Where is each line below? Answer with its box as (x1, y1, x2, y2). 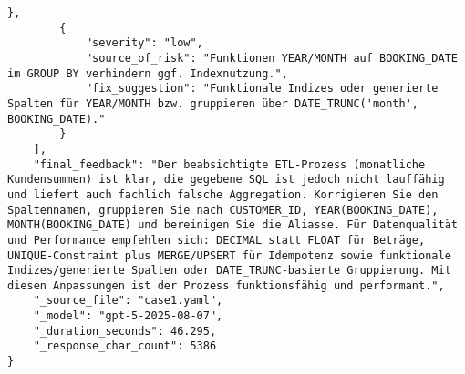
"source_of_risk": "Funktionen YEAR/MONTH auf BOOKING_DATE (85, 51, 458, 65)
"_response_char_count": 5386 (33, 339, 217, 353)
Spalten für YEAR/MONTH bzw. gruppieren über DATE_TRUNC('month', (7, 96, 419, 110)
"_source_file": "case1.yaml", (33, 294, 223, 308)
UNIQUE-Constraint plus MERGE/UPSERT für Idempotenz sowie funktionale (7, 248, 451, 262)
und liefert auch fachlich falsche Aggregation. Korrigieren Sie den (7, 187, 439, 201)
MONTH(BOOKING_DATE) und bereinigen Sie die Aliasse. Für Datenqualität (7, 218, 458, 232)
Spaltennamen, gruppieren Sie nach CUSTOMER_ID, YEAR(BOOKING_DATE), (7, 203, 439, 217)
